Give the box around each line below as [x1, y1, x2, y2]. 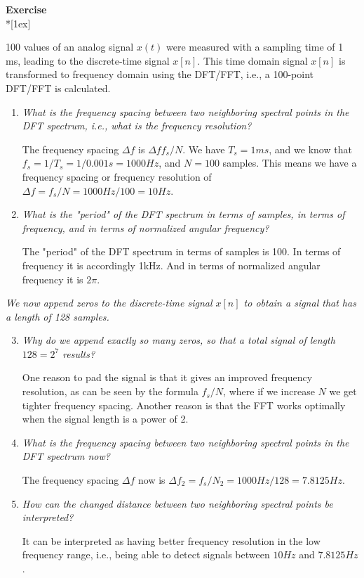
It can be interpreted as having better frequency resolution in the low [22, 533, 321, 548]
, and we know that [269, 141, 352, 156]
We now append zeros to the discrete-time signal [6, 295, 213, 310]
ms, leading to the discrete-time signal [6, 53, 170, 68]
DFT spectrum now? [22, 449, 110, 463]
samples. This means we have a [222, 155, 357, 170]
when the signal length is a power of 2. [22, 411, 189, 426]
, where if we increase [223, 384, 315, 399]
